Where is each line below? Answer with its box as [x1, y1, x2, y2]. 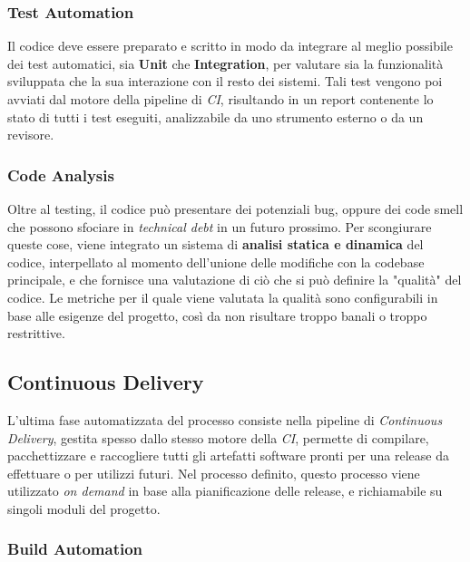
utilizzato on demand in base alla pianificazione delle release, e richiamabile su [7, 481, 443, 500]
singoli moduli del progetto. [7, 499, 161, 518]
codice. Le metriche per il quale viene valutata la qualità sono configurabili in [7, 287, 438, 306]
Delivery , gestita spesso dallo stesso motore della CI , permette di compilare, [7, 428, 429, 447]
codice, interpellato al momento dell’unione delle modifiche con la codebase [7, 252, 425, 271]
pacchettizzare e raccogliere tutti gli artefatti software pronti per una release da [7, 446, 449, 465]
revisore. [7, 125, 54, 144]
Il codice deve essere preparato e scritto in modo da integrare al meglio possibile [7, 36, 453, 55]
